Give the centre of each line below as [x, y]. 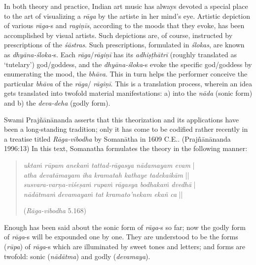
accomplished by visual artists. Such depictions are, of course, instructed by [118, 35]
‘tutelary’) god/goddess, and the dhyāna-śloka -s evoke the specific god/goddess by [128, 64]
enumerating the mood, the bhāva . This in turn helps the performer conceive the [126, 74]
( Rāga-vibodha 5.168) [55, 210]
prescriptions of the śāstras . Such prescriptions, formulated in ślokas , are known [124, 45]
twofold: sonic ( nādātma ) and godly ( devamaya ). [77, 256]
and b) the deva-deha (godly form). [57, 102]
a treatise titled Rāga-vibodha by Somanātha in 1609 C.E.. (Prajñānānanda [117, 138]
